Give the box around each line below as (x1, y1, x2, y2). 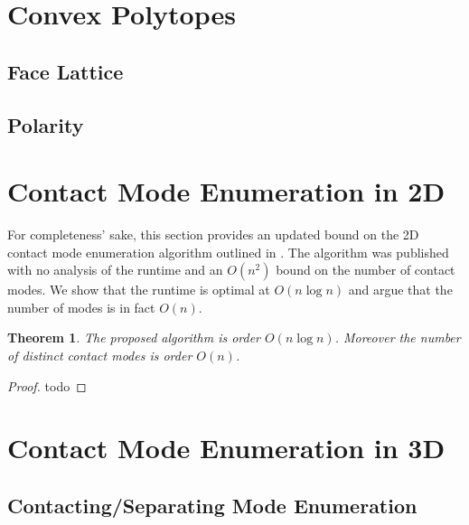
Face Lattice (7, 57, 124, 85)
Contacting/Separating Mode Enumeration (7, 491, 417, 519)
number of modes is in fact (7, 297, 155, 316)
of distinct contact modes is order (7, 346, 192, 365)
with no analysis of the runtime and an (7, 260, 223, 279)
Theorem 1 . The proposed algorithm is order (7, 328, 261, 347)
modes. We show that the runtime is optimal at (7, 280, 270, 299)
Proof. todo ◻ (7, 376, 87, 395)
